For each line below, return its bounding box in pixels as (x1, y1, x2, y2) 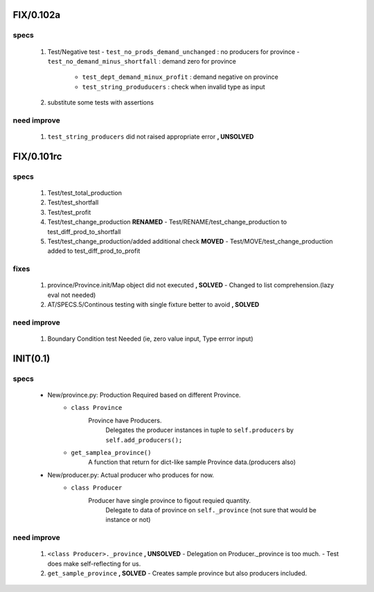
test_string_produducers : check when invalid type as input (82, 82, 266, 91)
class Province (71, 404, 123, 412)
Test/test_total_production (47, 189, 123, 197)
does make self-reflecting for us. (47, 559, 141, 568)
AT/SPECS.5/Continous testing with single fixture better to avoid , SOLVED (47, 301, 260, 309)
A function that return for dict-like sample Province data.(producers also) (88, 458, 296, 467)
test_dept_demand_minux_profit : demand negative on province (82, 73, 278, 81)
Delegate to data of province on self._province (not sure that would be (105, 505, 317, 514)
